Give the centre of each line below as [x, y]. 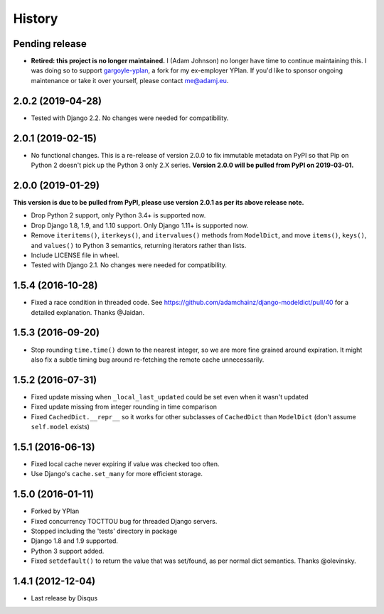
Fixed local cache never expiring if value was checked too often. [125, 464]
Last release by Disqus [64, 598]
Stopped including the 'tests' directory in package [104, 531]
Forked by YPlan [55, 511]
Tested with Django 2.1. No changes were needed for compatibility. [129, 265]
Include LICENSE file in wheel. [75, 255]
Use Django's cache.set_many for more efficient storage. [117, 474]
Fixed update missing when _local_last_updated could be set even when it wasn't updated [170, 397]
